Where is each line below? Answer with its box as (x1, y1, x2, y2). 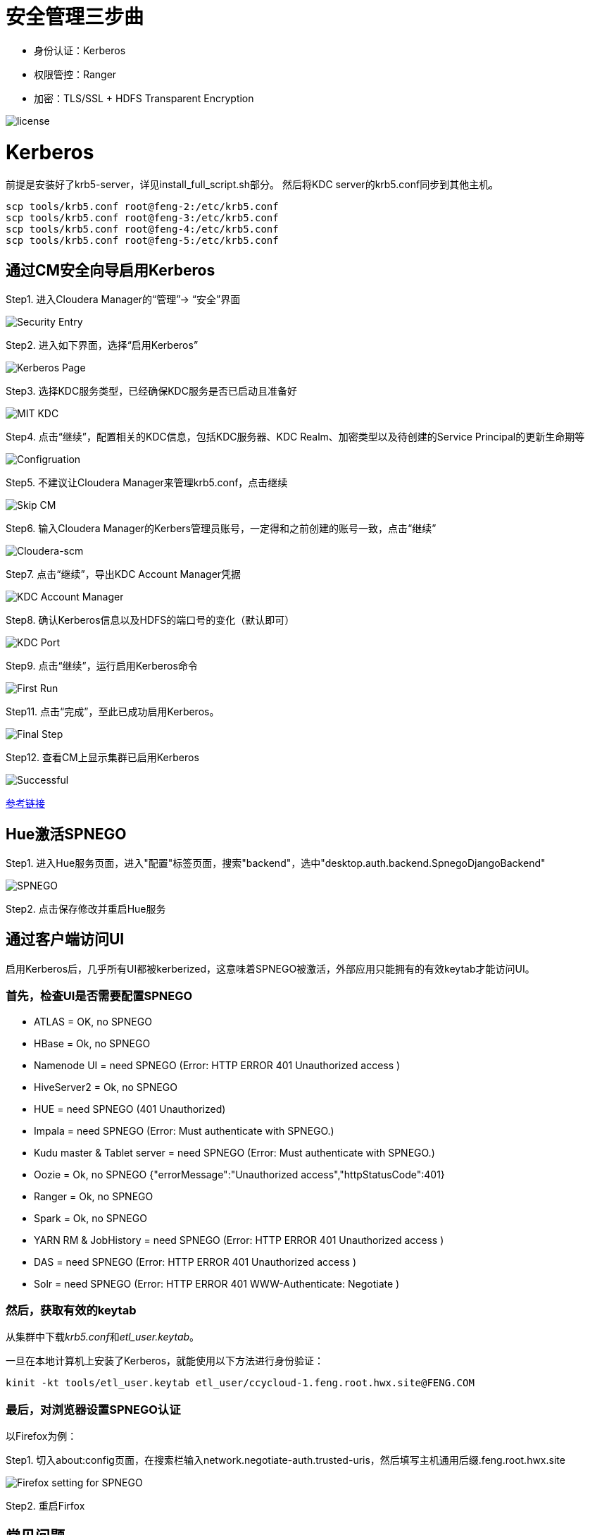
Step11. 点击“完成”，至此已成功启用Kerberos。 (6, 705, 220, 718)
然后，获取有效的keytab (6, 1302, 137, 1317)
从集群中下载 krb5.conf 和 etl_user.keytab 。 (6, 1331, 200, 1343)
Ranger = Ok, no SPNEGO (34, 1190, 153, 1202)
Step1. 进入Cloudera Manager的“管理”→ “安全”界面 (6, 293, 241, 306)
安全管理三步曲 (6, 5, 144, 29)
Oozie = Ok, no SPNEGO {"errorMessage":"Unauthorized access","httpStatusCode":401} (34, 1168, 445, 1180)
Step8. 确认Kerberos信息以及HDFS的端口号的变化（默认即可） (6, 614, 295, 627)
